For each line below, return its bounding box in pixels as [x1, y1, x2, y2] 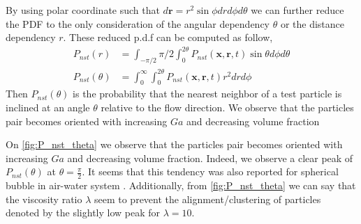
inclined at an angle [6, 100, 90, 115]
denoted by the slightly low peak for [6, 205, 161, 220]
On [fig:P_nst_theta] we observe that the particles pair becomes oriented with [6, 137, 343, 152]
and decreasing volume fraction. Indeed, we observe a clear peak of [67, 150, 353, 165]
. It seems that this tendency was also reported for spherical [82, 164, 339, 179]
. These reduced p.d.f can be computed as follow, [63, 30, 273, 45]
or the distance [280, 16, 345, 31]
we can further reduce [251, 3, 344, 17]
